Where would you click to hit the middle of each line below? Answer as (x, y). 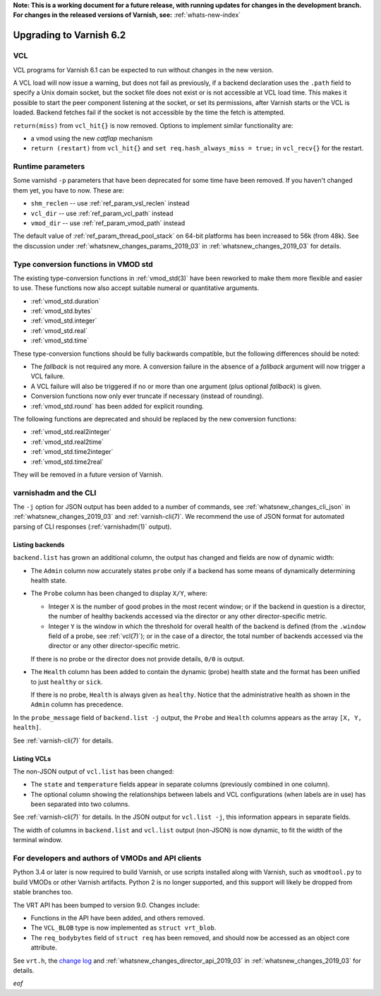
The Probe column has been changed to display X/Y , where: (119, 594)
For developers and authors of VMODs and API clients (107, 858)
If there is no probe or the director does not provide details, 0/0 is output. (138, 659)
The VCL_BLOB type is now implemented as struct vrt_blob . (123, 928)
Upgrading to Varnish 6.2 (69, 35)
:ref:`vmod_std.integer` (64, 320)
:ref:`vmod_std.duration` (66, 301)
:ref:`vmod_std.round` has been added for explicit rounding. (117, 406)
